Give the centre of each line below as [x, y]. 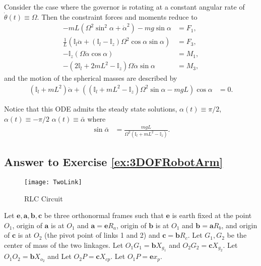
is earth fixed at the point [212, 215]
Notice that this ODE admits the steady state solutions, [91, 108]
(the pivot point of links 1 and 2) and [102, 235]
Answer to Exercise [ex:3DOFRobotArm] [114, 162]
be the [237, 235]
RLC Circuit [44, 198]
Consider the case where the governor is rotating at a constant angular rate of [124, 7]
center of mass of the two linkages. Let [64, 245]
